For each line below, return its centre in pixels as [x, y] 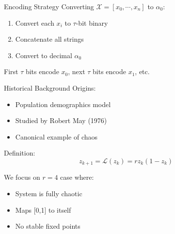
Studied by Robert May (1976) [61, 120]
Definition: [20, 153]
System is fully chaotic [49, 193]
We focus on [22, 177]
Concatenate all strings [49, 39]
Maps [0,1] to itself [43, 210]
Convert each [35, 23]
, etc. [142, 71]
